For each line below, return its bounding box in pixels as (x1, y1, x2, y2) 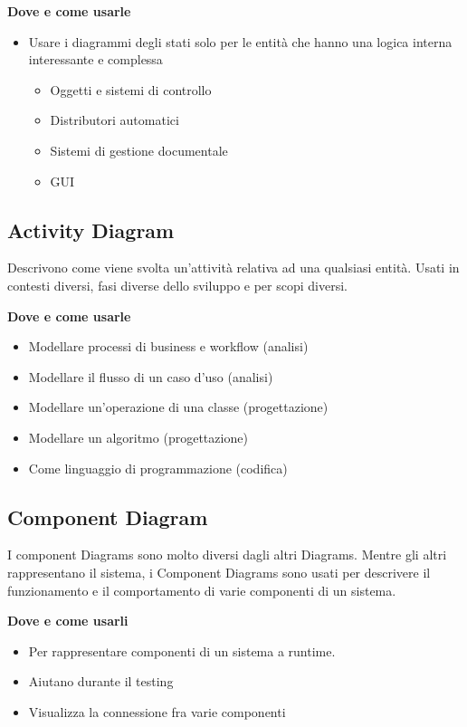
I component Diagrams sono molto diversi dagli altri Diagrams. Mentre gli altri (7, 545, 447, 564)
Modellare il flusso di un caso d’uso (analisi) (28, 367, 273, 386)
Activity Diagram (7, 215, 175, 244)
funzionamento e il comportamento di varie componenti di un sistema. (7, 580, 396, 599)
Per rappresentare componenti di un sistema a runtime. (28, 641, 336, 660)
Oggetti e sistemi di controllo (50, 80, 212, 99)
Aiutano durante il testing (28, 672, 174, 691)
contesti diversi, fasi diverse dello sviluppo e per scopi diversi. (7, 275, 348, 294)
